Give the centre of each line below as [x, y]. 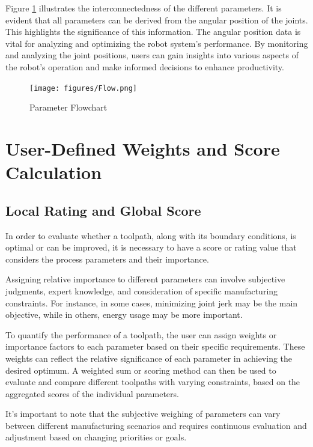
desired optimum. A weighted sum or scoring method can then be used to [141, 370]
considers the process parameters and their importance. [107, 259]
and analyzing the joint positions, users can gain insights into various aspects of [152, 55]
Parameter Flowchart [68, 107]
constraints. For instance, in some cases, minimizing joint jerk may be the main [152, 303]
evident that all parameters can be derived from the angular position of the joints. [157, 20]
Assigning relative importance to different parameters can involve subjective [145, 279]
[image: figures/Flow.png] [83, 88]
